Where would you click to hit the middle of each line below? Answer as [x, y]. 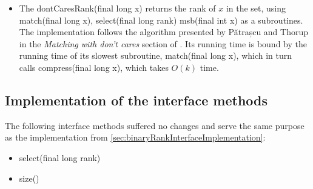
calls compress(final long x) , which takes [94, 67]
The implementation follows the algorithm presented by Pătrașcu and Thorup [164, 32]
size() [29, 178]
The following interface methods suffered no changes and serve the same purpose [155, 125]
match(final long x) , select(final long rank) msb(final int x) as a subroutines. [161, 20]
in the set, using [256, 8]
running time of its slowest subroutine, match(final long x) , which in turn [156, 55]
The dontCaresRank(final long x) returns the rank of [117, 8]
